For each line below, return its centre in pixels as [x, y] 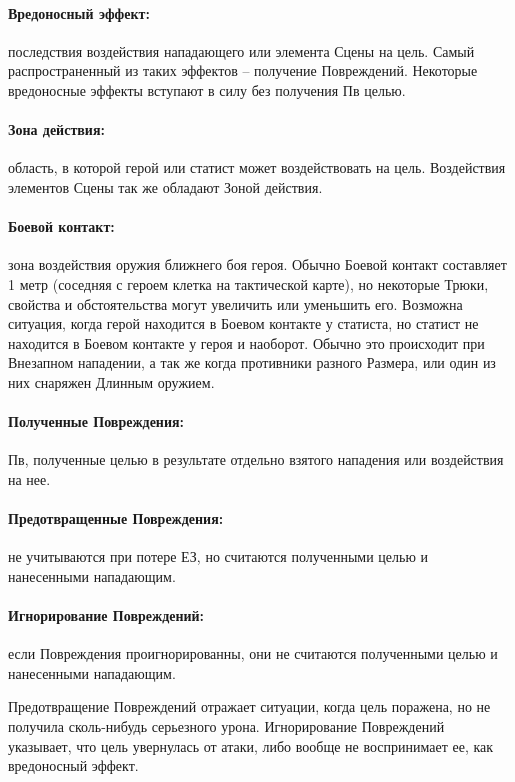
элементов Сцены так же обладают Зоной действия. [165, 186]
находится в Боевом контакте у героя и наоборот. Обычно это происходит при [246, 342]
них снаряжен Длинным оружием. [111, 381]
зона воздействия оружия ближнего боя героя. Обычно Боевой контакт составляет [257, 264]
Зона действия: [56, 129]
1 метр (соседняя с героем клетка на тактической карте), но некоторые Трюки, [248, 283]
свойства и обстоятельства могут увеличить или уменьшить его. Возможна [235, 303]
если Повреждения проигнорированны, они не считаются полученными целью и [253, 653]
